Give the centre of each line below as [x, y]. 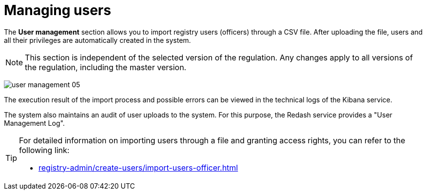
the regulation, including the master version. [106, 67]
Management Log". [34, 123]
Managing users [58, 10]
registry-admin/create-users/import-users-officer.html [138, 167]
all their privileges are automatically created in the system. [97, 40]
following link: [44, 150]
